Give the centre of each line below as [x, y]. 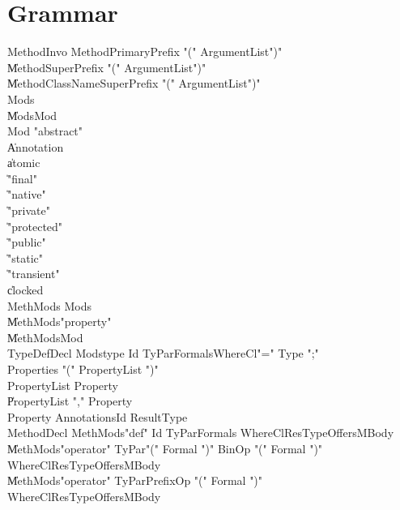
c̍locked [26, 290]
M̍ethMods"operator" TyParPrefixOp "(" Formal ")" [135, 480]
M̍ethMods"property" [60, 321]
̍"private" [29, 210]
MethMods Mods [50, 305]
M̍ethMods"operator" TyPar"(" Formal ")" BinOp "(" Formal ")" [165, 448]
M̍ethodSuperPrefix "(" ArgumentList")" [107, 67]
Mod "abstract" [45, 131]
